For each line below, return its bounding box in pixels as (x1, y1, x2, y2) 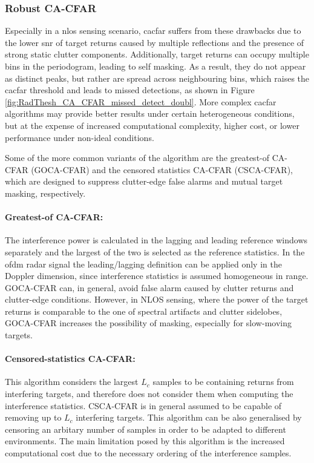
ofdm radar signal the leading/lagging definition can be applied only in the (5, 257, 282, 270)
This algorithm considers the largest (5, 375, 139, 388)
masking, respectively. (5, 186, 86, 199)
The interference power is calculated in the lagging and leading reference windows (5, 234, 308, 246)
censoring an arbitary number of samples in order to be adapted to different (5, 422, 286, 435)
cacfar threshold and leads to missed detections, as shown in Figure (5, 84, 255, 96)
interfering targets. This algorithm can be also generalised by (76, 411, 302, 424)
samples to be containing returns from (152, 375, 294, 388)
